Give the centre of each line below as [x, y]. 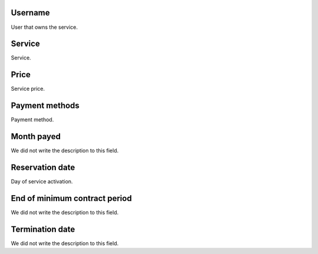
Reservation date [43, 167]
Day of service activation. [42, 182]
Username [30, 13]
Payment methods [45, 106]
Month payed [36, 136]
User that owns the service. [44, 27]
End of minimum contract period [71, 198]
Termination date [43, 229]
